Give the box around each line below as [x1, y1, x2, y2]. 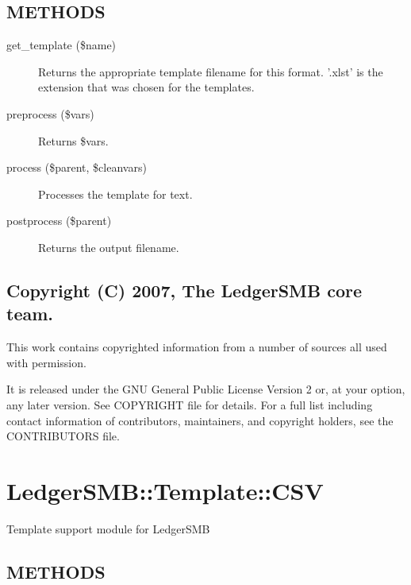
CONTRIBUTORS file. [6, 428, 120, 444]
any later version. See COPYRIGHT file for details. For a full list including [6, 396, 373, 413]
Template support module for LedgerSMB [6, 520, 210, 537]
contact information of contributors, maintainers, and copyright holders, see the [6, 412, 394, 428]
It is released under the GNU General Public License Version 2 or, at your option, [6, 381, 405, 397]
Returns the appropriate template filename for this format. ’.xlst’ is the [38, 63, 383, 79]
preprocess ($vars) [6, 105, 94, 122]
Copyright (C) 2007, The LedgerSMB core [6, 277, 363, 302]
